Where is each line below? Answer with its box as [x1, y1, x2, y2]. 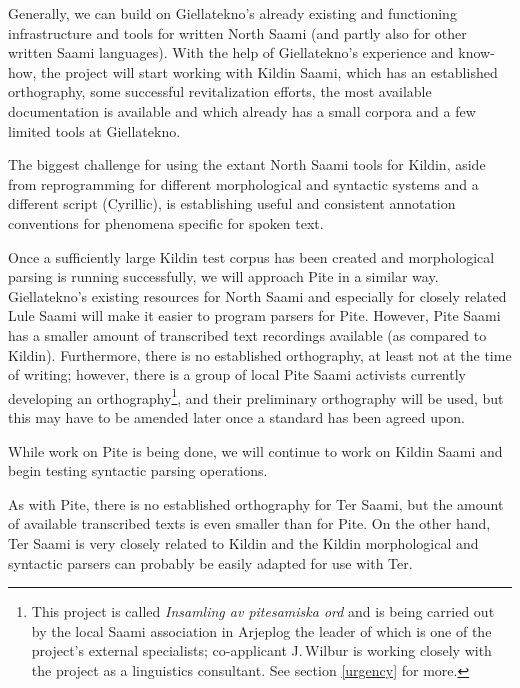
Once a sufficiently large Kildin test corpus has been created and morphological [8, 246, 495, 267]
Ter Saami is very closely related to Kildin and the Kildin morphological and [8, 532, 479, 553]
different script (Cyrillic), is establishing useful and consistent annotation [8, 193, 456, 214]
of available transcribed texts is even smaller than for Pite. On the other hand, [8, 513, 491, 534]
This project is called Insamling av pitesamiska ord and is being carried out [31, 601, 495, 622]
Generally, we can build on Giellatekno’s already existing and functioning [8, 3, 457, 23]
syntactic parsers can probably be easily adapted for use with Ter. [8, 552, 413, 573]
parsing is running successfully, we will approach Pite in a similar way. [8, 266, 439, 287]
